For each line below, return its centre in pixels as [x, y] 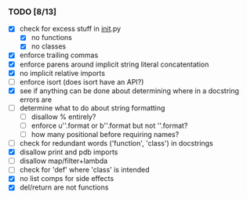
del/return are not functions [64, 187]
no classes [49, 46]
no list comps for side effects [67, 179]
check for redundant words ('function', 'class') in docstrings [116, 143]
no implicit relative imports [62, 73]
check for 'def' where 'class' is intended [85, 170]
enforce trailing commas [59, 55]
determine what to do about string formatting [92, 107]
